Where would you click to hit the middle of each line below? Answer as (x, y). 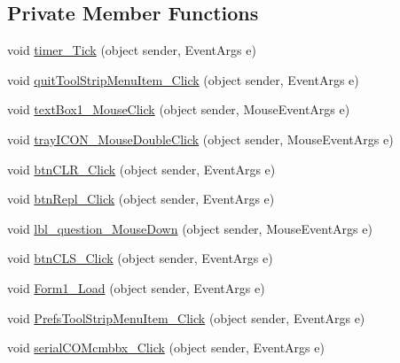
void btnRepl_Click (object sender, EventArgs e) (141, 199)
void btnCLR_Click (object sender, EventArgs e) (141, 169)
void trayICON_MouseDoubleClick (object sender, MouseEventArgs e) (200, 139)
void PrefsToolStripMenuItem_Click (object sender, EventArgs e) (186, 317)
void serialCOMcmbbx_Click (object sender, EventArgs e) (166, 348)
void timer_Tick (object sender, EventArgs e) (132, 50)
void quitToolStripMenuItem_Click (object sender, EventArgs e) (183, 79)
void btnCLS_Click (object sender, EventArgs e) (140, 258)
